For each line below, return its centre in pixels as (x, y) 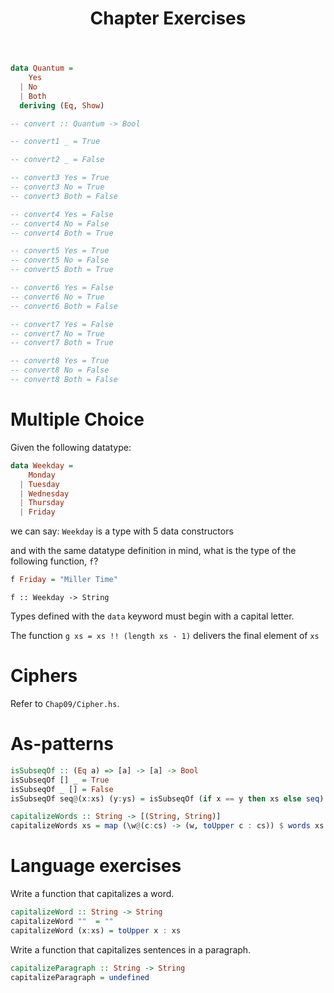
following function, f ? (54, 561)
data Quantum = (42, 68)
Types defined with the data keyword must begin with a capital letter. (152, 616)
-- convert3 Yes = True (60, 178)
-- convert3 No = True (57, 187)
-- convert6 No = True (57, 297)
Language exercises (96, 866)
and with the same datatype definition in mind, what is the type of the (153, 551)
